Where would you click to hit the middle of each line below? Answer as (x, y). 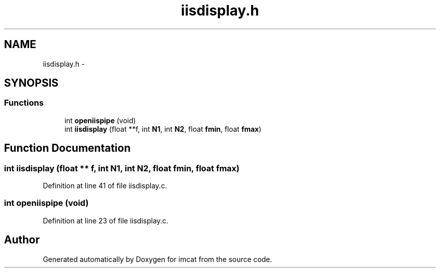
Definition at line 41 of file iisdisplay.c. (105, 186)
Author (22, 240)
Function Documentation (67, 148)
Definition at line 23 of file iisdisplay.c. (106, 220)
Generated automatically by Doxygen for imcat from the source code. (157, 259)
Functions (24, 103)
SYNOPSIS (31, 83)
